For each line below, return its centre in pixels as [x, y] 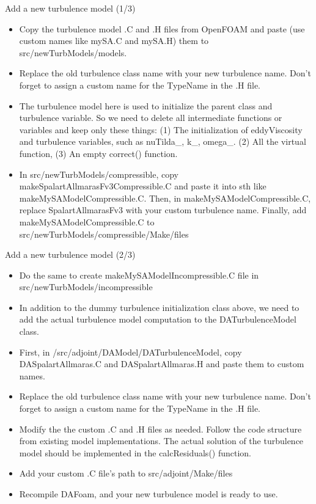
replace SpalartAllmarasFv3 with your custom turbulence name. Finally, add [163, 210]
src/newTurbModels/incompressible [86, 287]
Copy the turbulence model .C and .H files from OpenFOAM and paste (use [162, 28]
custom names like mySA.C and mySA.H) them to [114, 41]
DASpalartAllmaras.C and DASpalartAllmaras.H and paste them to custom [162, 364]
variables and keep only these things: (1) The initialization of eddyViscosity [161, 129]
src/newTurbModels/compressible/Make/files [104, 234]
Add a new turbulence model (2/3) [70, 254]
